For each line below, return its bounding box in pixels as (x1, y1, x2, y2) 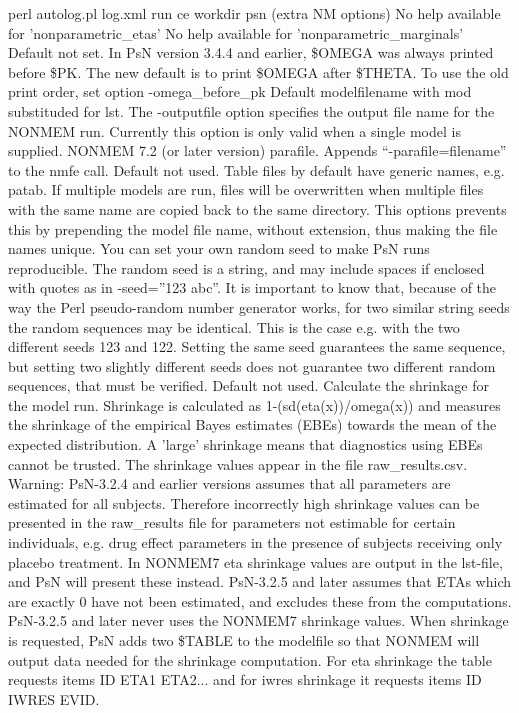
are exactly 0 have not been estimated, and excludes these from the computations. (8, 590, 512, 611)
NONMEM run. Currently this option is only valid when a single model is (8, 120, 461, 141)
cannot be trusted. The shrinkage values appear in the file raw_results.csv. (8, 453, 468, 474)
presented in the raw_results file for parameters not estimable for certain (8, 512, 456, 533)
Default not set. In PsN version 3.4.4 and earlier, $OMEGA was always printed (8, 42, 494, 63)
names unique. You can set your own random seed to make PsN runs (8, 238, 430, 259)
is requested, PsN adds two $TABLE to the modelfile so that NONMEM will (8, 630, 480, 650)
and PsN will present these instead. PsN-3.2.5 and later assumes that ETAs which (8, 571, 511, 592)
